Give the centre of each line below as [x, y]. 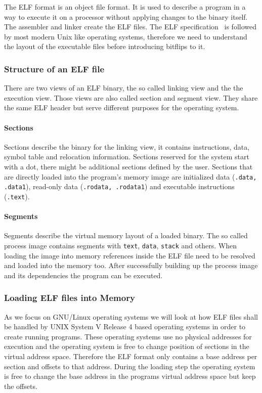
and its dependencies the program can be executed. [83, 275]
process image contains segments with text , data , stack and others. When [120, 245]
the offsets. [21, 386]
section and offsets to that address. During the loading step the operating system [130, 366]
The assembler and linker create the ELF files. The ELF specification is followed [130, 27]
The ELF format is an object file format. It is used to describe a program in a [125, 7]
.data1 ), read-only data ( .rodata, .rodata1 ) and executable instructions [119, 186]
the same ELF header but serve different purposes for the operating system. [122, 107]
